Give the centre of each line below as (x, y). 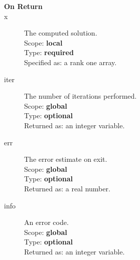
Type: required (49, 52)
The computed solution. (61, 33)
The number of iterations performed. (81, 96)
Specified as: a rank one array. (71, 62)
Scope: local (43, 42)
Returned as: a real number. (67, 188)
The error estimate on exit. (66, 159)
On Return (23, 6)
